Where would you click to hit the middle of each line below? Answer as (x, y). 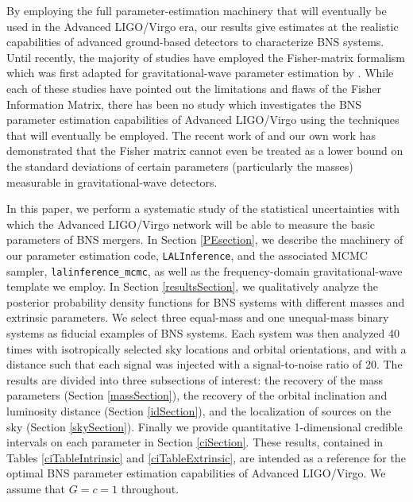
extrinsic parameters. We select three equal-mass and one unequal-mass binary (198, 317)
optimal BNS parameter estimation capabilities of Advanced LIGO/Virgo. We (196, 473)
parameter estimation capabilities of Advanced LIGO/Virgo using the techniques (203, 120)
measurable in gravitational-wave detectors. (112, 181)
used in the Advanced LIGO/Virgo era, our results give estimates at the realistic (203, 26)
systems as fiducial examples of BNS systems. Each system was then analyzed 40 (203, 333)
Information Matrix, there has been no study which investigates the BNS (184, 104)
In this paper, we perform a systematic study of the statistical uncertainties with (203, 209)
